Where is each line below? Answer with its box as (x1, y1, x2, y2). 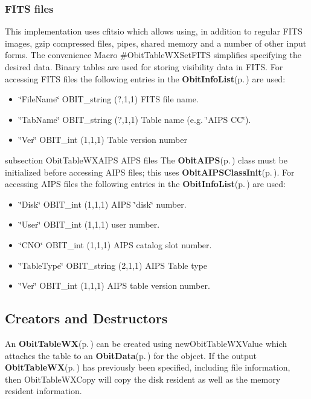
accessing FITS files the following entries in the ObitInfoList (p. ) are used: (5, 72, 286, 85)
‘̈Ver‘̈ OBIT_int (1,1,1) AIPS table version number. (19, 279, 210, 292)
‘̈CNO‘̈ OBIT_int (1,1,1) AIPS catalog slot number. (19, 238, 212, 251)
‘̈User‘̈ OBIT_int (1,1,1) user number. (19, 218, 160, 231)
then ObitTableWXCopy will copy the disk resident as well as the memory (5, 372, 281, 385)
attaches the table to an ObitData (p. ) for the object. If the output (5, 349, 257, 361)
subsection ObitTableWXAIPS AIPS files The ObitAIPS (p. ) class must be (5, 153, 287, 166)
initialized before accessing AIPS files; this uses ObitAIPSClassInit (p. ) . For (5, 165, 295, 178)
